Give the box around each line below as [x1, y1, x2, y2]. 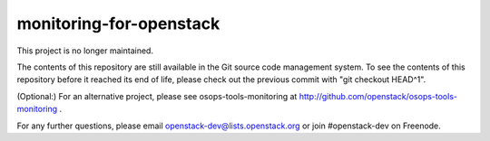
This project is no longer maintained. [16, 45, 154, 56]
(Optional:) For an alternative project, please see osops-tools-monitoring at [16, 90, 298, 101]
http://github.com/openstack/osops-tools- [299, 90, 458, 101]
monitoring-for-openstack [16, 14, 220, 33]
